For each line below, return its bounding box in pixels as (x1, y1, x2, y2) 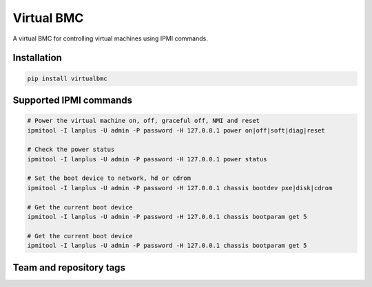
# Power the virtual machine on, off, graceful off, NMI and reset (27, 117, 260, 125)
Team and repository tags (12, 262, 125, 273)
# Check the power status (27, 146, 115, 154)
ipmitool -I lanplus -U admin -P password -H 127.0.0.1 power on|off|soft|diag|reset (27, 126, 325, 134)
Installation (12, 52, 62, 64)
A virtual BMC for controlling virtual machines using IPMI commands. (12, 34, 208, 43)
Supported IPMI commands (12, 94, 133, 106)
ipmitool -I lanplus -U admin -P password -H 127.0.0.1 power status (27, 155, 267, 163)
